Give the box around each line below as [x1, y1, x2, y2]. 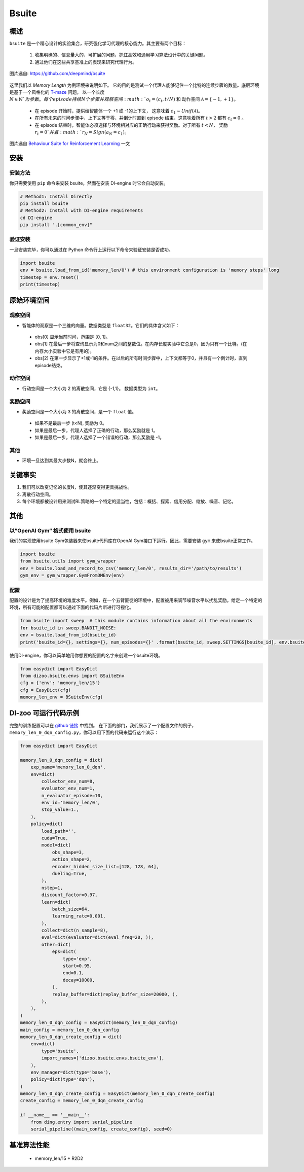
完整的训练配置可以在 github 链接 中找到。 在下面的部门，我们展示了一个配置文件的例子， [9, 722, 197, 728]
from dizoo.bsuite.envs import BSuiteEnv [20, 672, 125, 679]
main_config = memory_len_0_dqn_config [20, 1027, 119, 1033]
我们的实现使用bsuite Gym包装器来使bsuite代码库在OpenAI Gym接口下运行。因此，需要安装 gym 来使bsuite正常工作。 [9, 538, 256, 544]
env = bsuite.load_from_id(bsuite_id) [20, 632, 117, 638]
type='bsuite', [41, 1048, 80, 1054]
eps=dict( [52, 949, 77, 954]
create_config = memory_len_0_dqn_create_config [20, 1098, 143, 1104]
